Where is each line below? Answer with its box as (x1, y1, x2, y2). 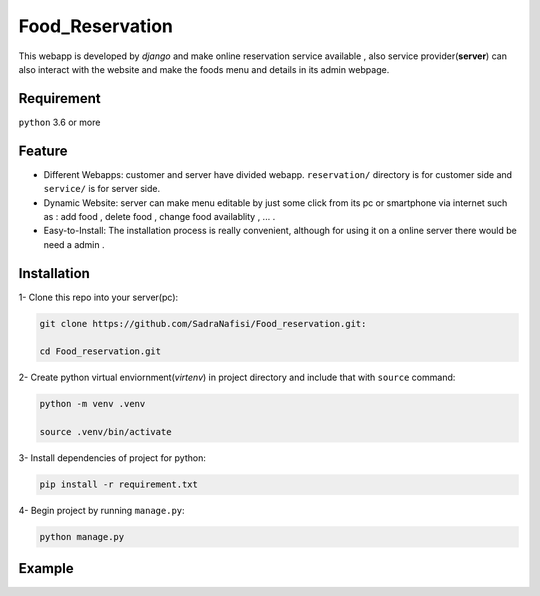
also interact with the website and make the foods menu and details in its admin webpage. (18, 63, 390, 75)
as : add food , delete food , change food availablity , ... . (43, 210, 276, 222)
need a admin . (43, 238, 105, 250)
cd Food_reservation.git (39, 346, 162, 357)
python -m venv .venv (39, 398, 146, 410)
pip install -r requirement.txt (39, 479, 199, 490)
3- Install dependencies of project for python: (18, 452, 207, 464)
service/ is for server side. (43, 183, 161, 195)
